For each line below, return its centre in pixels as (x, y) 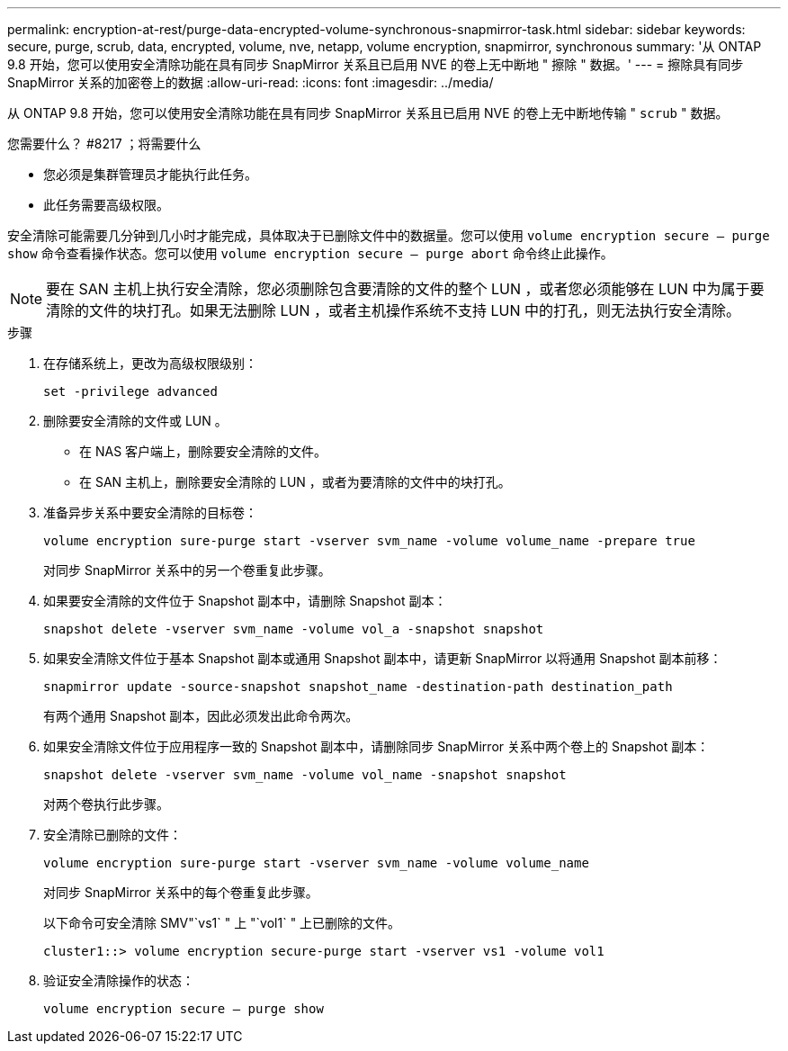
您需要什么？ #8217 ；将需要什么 (104, 144)
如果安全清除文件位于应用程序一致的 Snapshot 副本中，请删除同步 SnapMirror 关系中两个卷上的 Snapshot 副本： (376, 746)
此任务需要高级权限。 (106, 205)
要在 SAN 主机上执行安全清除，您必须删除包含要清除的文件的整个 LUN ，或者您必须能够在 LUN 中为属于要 (405, 289)
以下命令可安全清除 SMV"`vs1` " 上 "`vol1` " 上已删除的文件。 (222, 923)
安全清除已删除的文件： (112, 835)
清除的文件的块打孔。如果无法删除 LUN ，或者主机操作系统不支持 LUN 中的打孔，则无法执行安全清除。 (394, 310)
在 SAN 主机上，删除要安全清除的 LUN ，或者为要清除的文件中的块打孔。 (295, 482)
